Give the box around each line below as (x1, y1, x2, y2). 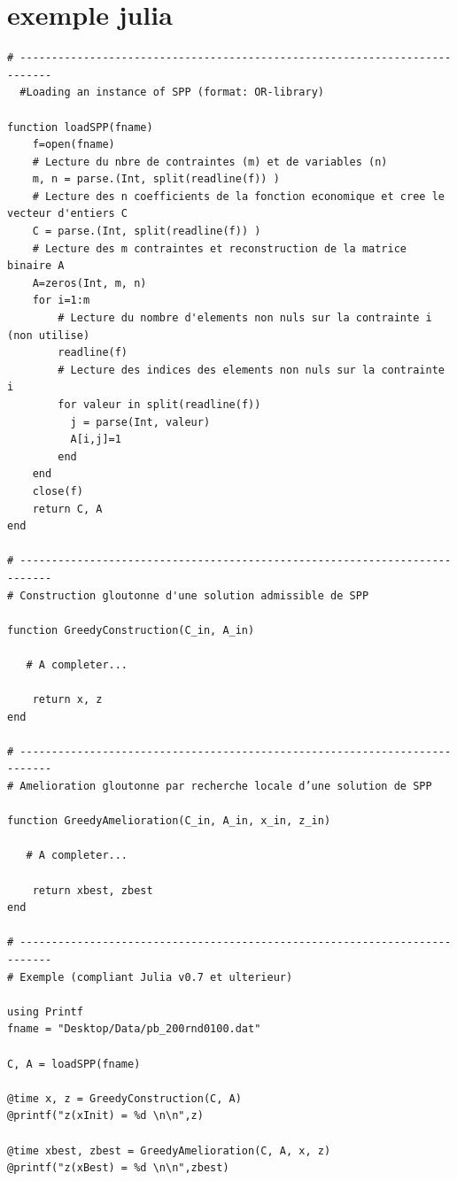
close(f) (32, 484, 83, 498)
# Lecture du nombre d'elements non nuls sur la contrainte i (58, 312, 432, 325)
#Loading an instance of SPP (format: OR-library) (19, 86, 324, 99)
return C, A (32, 502, 103, 515)
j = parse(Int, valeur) (70, 415, 211, 428)
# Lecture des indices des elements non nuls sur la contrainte (58, 363, 445, 376)
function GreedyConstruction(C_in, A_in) (7, 623, 255, 637)
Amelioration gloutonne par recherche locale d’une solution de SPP (19, 780, 432, 793)
